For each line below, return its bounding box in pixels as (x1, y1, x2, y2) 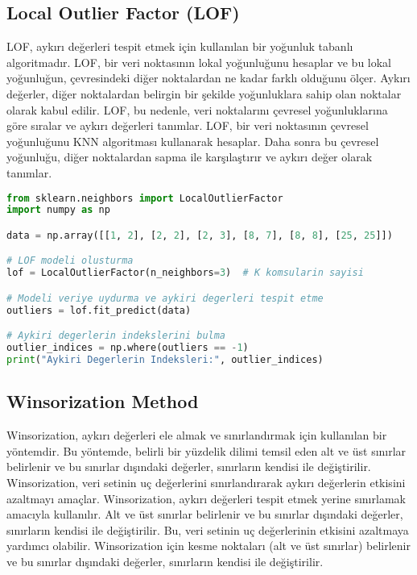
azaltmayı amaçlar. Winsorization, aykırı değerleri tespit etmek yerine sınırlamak (6, 490, 406, 506)
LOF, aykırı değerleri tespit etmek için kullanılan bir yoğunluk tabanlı (6, 38, 353, 55)
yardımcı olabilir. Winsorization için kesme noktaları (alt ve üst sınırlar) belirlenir (6, 537, 411, 554)
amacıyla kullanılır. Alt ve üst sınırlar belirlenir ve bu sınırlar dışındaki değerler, (6, 506, 403, 523)
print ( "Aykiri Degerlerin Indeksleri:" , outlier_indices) (6, 354, 324, 366)
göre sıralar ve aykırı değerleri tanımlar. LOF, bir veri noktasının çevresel (6, 117, 369, 134)
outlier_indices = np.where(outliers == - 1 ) (6, 342, 249, 354)
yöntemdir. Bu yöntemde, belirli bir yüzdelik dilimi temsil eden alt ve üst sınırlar (6, 442, 407, 459)
